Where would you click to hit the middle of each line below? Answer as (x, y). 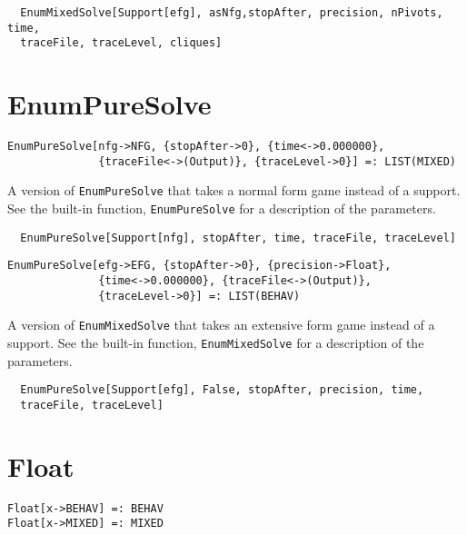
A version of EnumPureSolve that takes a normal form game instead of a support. (234, 190)
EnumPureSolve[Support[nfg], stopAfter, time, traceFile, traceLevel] (238, 238)
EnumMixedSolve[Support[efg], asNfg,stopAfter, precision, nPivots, (232, 13)
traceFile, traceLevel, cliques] (121, 43)
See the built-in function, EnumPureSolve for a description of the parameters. (222, 208)
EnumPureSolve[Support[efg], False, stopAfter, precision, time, (222, 390)
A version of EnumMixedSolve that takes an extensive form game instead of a (221, 325)
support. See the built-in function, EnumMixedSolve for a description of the (216, 342)
